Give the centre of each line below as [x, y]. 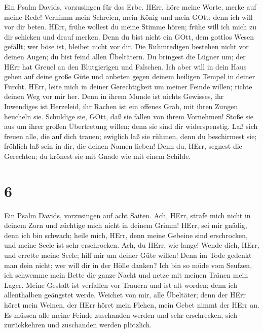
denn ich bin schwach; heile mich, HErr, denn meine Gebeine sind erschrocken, [126, 235]
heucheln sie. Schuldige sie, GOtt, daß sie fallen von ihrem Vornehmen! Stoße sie [129, 116]
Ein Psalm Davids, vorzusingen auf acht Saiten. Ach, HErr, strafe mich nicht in [127, 215]
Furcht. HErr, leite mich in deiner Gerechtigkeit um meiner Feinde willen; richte [128, 86]
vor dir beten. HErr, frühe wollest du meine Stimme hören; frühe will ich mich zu [130, 27]
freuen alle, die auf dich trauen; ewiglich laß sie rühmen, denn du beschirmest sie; [130, 136]
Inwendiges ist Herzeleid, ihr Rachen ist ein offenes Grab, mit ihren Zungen [121, 106]
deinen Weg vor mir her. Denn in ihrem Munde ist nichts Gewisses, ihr [114, 96]
